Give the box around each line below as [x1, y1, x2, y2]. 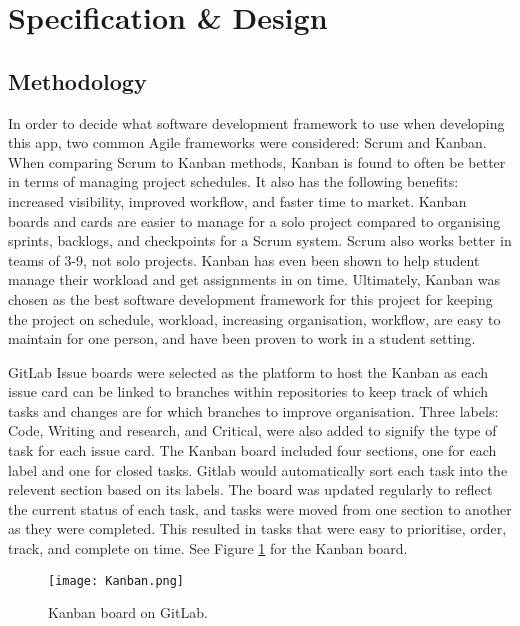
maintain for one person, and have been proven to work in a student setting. [8, 328, 476, 349]
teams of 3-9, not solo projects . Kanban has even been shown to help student [8, 249, 480, 270]
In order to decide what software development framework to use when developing [8, 112, 505, 133]
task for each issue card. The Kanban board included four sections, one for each [8, 440, 497, 461]
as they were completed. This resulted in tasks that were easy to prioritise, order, [8, 518, 507, 539]
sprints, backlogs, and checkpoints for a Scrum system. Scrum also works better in [8, 230, 512, 251]
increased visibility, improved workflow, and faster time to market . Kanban [8, 190, 467, 211]
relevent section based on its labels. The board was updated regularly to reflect [8, 479, 493, 500]
